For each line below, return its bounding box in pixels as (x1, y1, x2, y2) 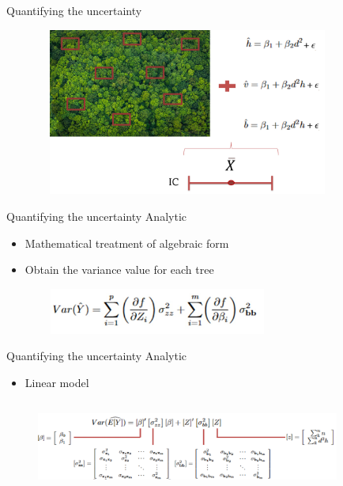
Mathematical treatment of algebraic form (24, 234, 229, 251)
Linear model (24, 374, 89, 390)
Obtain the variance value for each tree (24, 261, 214, 278)
